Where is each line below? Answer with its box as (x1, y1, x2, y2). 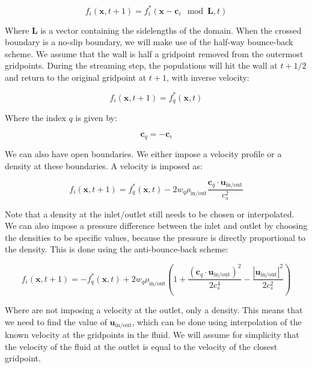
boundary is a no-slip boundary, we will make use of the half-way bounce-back (5, 36, 293, 48)
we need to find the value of (5, 315, 107, 328)
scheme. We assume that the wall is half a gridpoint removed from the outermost (5, 47, 304, 60)
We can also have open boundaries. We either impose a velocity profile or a (5, 148, 282, 160)
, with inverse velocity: (166, 70, 249, 83)
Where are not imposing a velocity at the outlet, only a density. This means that (5, 303, 303, 316)
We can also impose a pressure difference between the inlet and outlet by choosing (5, 219, 308, 232)
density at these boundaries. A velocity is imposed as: (5, 160, 203, 172)
